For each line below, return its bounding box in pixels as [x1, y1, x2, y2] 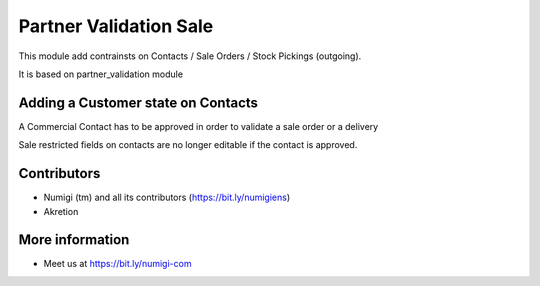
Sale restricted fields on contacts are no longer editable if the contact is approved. [18, 139, 358, 151]
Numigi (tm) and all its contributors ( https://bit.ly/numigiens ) [43, 191, 291, 204]
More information [18, 231, 130, 249]
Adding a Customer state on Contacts [18, 94, 259, 111]
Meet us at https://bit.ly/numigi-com [43, 258, 192, 270]
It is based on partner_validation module [18, 68, 184, 80]
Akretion [43, 205, 79, 217]
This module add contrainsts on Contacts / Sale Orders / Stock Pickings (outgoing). [18, 50, 362, 62]
